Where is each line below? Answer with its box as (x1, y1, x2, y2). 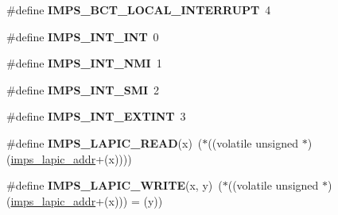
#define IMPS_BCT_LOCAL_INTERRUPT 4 (6, 2, 271, 17)
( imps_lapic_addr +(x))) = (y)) (6, 192, 163, 209)
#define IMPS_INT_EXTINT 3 (6, 108, 186, 125)
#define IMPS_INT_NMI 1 (6, 55, 162, 71)
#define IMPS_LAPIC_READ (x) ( (6, 134, 203, 151)
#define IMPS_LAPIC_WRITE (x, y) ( (6, 177, 223, 194)
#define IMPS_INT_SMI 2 (6, 81, 160, 98)
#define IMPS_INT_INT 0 (6, 28, 159, 44)
